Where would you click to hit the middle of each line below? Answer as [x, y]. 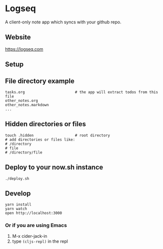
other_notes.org [21, 100]
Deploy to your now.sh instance [54, 167]
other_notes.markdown [27, 105]
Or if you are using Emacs [36, 226]
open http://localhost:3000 [34, 213]
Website [18, 37]
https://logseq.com [24, 49]
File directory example [40, 81]
